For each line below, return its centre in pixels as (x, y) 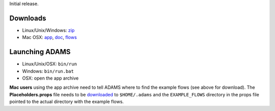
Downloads (28, 18)
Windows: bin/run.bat (48, 71)
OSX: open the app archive (50, 78)
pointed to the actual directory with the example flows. (67, 102)
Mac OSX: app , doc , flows (50, 38)
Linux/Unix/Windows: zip (48, 30)
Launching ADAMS (40, 52)
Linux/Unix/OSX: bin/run (50, 64)
